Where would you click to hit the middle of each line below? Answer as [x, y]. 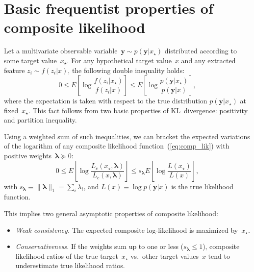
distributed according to [201, 51]
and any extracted [208, 60]
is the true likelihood [203, 186]
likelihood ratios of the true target [67, 256]
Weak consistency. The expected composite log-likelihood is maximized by [127, 230]
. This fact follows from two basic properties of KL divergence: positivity [138, 110]
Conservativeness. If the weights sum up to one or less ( [100, 246]
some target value [30, 60]
